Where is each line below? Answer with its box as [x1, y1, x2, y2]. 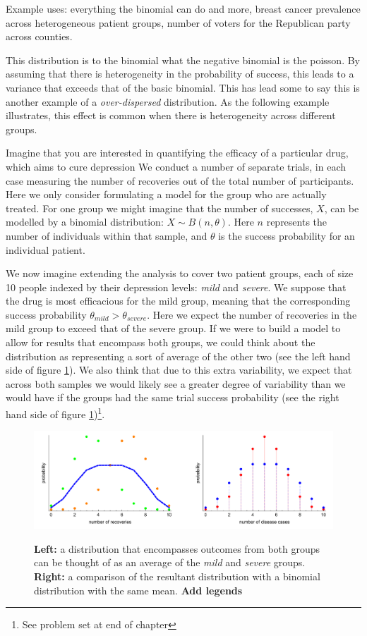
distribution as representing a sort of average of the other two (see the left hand [6, 348, 351, 363]
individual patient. [6, 242, 85, 257]
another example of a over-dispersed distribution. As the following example [6, 94, 330, 109]
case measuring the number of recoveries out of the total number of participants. [6, 173, 354, 188]
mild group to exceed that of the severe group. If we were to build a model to [6, 321, 341, 336]
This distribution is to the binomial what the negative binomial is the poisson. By [6, 52, 360, 67]
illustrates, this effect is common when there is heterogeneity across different [6, 108, 336, 123]
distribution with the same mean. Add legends [34, 582, 243, 597]
